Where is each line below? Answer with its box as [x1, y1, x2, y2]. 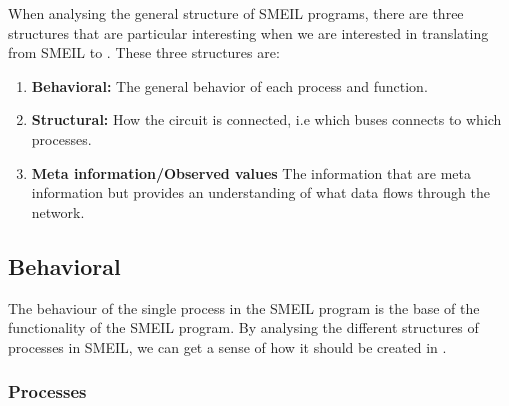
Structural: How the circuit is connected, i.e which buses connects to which [31, 109, 502, 130]
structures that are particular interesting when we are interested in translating [8, 22, 489, 43]
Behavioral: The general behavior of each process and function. [31, 75, 428, 96]
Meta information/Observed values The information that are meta [31, 162, 472, 183]
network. [31, 201, 85, 222]
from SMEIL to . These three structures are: [8, 42, 280, 63]
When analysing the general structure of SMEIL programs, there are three [8, 3, 464, 23]
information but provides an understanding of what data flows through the [31, 182, 490, 203]
